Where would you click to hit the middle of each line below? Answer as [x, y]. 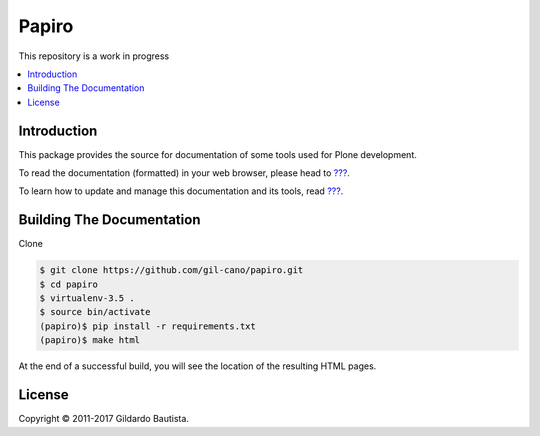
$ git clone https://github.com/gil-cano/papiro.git [171, 270]
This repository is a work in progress [94, 56]
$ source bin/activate [95, 312]
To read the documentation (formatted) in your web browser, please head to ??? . [184, 173]
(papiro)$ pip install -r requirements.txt [148, 326]
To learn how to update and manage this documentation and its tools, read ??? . [181, 191]
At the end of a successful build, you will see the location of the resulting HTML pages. [197, 366]
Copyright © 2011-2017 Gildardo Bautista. [104, 419]
